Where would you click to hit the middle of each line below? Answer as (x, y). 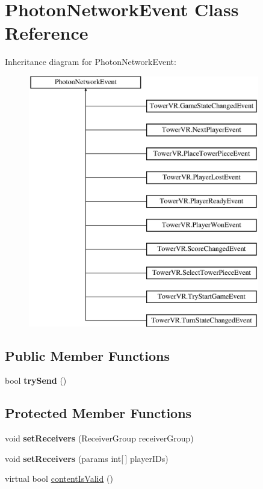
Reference (47, 33)
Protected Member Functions (98, 413)
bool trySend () (36, 380)
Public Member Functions (87, 355)
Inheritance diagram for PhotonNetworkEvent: (91, 62)
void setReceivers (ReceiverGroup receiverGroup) (99, 438)
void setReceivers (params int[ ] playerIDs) (87, 458)
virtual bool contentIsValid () (59, 478)
